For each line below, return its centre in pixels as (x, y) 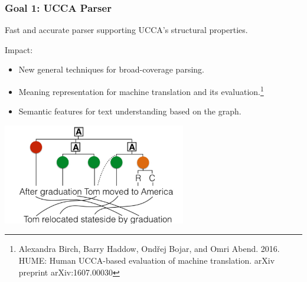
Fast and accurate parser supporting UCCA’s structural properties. (126, 30)
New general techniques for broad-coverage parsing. (111, 69)
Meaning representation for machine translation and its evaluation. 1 (141, 91)
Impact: (19, 49)
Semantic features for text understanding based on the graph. (130, 111)
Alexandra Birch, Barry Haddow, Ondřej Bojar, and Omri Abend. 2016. (149, 249)
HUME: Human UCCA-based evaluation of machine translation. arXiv (147, 260)
